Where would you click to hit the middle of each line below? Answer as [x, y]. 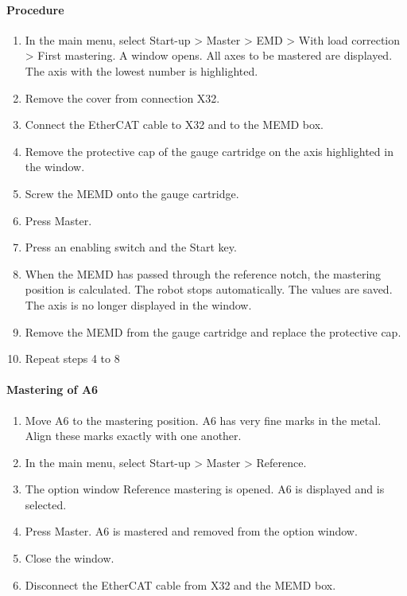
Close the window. [70, 558]
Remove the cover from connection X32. [122, 97]
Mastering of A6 [52, 390]
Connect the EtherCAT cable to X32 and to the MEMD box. [174, 125]
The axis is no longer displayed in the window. [138, 304]
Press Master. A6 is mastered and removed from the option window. [191, 531]
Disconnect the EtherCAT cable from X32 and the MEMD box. [180, 584]
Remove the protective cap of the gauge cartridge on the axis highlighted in [209, 151]
